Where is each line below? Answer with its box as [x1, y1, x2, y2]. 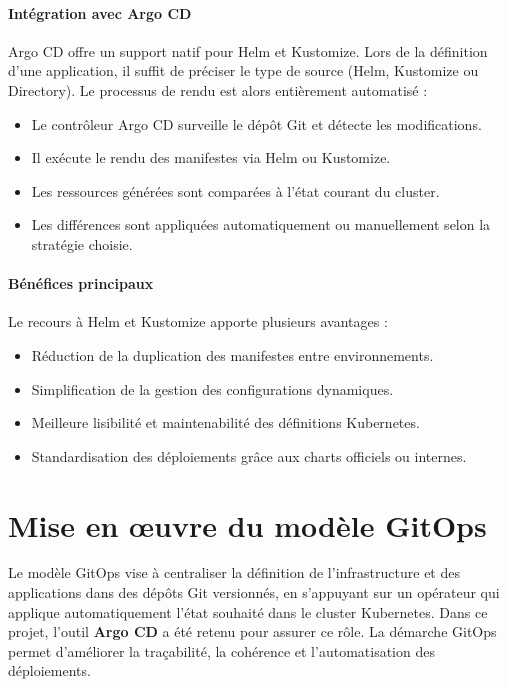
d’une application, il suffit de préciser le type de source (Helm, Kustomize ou [8, 60, 479, 81]
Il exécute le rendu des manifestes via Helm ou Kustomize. [31, 147, 391, 168]
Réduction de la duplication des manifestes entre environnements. [31, 344, 434, 365]
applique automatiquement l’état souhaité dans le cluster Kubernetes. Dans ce [8, 601, 488, 622]
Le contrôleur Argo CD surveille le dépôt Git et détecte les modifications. [31, 113, 482, 134]
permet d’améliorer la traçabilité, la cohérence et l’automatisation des [8, 640, 435, 661]
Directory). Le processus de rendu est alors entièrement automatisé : [8, 79, 428, 100]
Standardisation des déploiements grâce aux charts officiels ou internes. [31, 445, 467, 466]
